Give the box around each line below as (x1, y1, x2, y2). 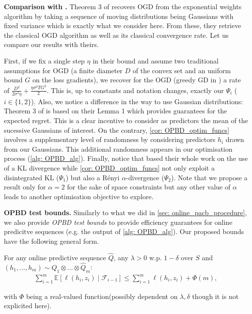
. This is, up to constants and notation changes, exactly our (47, 85, 224, 95)
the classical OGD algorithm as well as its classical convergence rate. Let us (4, 30, 229, 40)
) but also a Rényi (65, 172, 120, 182)
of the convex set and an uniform (132, 65, 231, 75)
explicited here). (4, 300, 52, 311)
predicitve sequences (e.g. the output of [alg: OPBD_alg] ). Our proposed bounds (4, 226, 244, 236)
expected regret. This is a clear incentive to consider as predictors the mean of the (4, 115, 248, 125)
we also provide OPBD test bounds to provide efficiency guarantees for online (4, 217, 233, 227)
